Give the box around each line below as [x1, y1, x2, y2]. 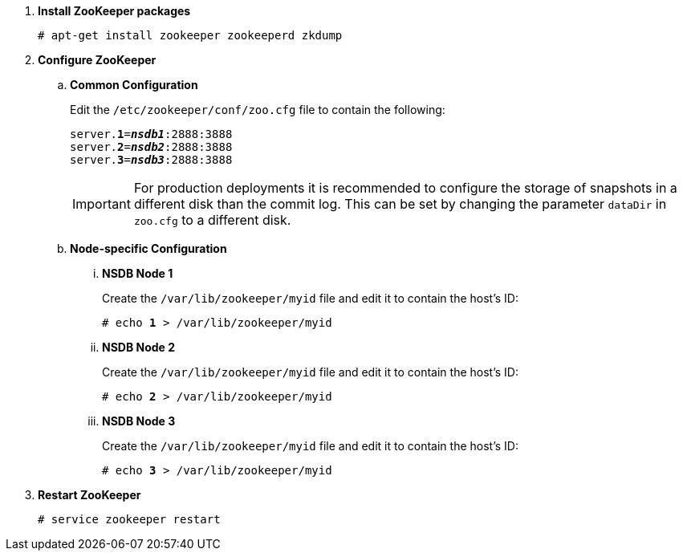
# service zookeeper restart [38, 513, 221, 526]
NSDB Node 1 [102, 266, 173, 280]
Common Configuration [70, 78, 198, 91]
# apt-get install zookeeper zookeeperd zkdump [38, 29, 343, 42]
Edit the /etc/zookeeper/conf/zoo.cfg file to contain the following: [70, 103, 445, 116]
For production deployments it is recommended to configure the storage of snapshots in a [133, 180, 677, 196]
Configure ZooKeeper [38, 53, 157, 67]
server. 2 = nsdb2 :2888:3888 [70, 140, 233, 153]
